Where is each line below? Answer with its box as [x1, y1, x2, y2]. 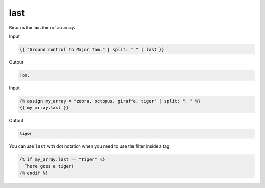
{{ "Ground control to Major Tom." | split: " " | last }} [19, 47, 164, 52]
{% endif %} [19, 170, 49, 176]
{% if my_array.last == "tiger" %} [19, 157, 105, 162]
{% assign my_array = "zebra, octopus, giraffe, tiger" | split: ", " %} [19, 98, 201, 104]
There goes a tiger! [25, 163, 74, 169]
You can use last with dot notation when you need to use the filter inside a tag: [9, 143, 171, 149]
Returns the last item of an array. [9, 25, 76, 30]
